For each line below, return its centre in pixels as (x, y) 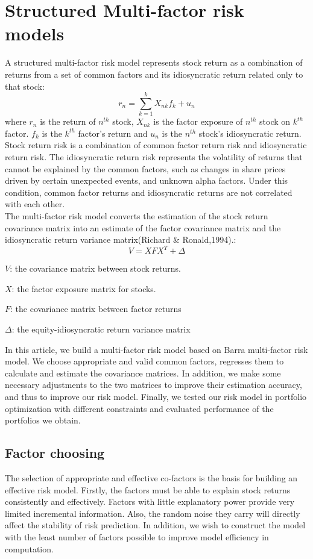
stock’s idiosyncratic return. (250, 133)
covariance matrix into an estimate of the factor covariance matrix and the (143, 227)
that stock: (25, 86)
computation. (29, 548)
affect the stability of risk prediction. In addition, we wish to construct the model (155, 525)
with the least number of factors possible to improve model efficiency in (137, 536)
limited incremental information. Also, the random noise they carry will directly (153, 513)
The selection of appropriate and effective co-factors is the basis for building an (151, 477)
